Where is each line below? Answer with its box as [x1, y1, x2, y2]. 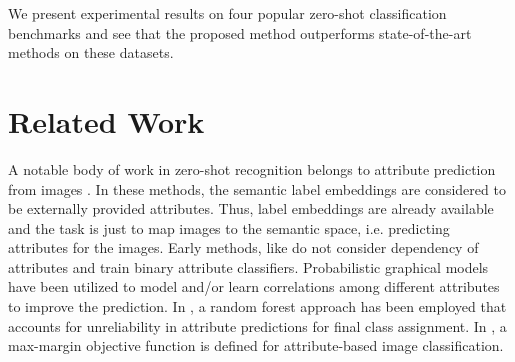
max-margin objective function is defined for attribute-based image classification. [8, 335, 504, 356]
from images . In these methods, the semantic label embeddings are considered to [8, 178, 506, 199]
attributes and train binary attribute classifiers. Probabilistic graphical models [8, 256, 489, 277]
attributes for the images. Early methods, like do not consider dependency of [8, 237, 479, 258]
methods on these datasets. [8, 42, 174, 63]
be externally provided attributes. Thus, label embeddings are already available [8, 198, 494, 219]
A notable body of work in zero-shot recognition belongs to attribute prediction [8, 158, 496, 179]
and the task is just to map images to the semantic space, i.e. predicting [8, 217, 450, 238]
